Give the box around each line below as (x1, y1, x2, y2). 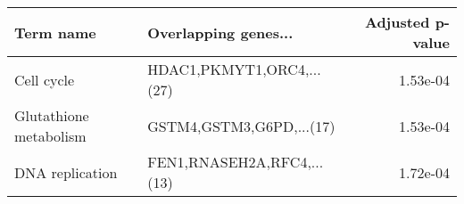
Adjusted (364, 12, 430, 32)
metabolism (14, 126, 87, 146)
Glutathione (14, 105, 89, 126)
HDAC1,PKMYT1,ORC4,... (147, 59, 321, 79)
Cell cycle (14, 69, 75, 90)
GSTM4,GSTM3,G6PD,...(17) (147, 115, 336, 136)
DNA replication (14, 161, 118, 183)
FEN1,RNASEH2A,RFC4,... (147, 151, 324, 172)
